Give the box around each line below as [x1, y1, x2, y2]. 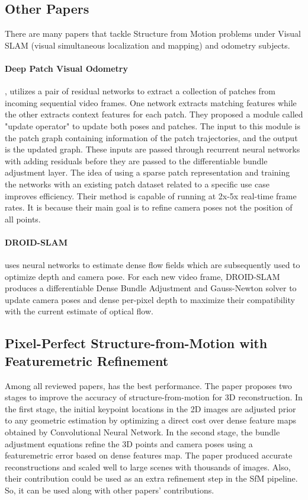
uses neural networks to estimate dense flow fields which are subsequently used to [5, 259, 300, 271]
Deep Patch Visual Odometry [5, 62, 128, 74]
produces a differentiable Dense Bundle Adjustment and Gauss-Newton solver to [5, 282, 297, 294]
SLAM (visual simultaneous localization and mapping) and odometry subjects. [5, 39, 290, 51]
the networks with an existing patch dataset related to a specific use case [5, 177, 269, 190]
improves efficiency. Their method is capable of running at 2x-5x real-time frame [5, 189, 297, 202]
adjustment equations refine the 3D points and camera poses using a [5, 437, 253, 450]
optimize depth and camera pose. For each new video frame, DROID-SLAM [5, 270, 280, 282]
